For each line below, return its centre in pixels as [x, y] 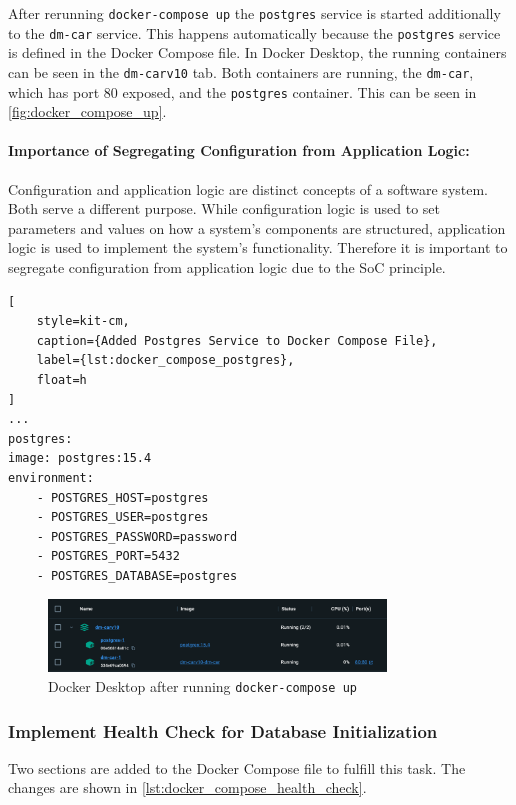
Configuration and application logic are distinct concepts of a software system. [248, 188]
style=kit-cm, [83, 321]
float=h [61, 379]
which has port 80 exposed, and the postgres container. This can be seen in [242, 91]
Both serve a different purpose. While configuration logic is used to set [224, 208]
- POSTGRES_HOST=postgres [122, 497]
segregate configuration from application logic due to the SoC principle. [227, 266]
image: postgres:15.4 [80, 458]
